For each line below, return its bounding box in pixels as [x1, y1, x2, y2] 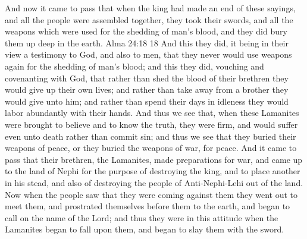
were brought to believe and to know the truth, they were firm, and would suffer [5, 118, 298, 130]
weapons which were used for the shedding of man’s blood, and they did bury [5, 25, 287, 37]
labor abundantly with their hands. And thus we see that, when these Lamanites [5, 106, 299, 119]
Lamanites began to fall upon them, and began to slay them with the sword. [5, 223, 284, 235]
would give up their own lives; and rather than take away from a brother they [5, 83, 289, 96]
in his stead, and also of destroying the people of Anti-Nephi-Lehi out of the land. [5, 176, 303, 188]
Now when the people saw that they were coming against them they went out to [5, 188, 298, 200]
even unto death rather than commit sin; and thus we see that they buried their [5, 130, 296, 142]
